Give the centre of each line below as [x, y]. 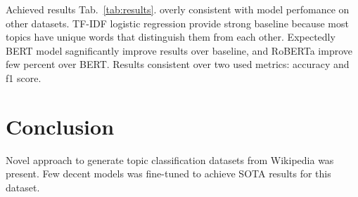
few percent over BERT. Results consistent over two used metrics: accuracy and [178, 64]
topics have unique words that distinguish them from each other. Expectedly [171, 37]
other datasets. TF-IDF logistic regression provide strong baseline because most [177, 23]
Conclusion [60, 126]
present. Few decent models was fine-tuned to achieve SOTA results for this [168, 174]
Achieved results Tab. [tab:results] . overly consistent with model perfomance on [178, 9]
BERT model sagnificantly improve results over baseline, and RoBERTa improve [179, 50]
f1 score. [24, 77]
